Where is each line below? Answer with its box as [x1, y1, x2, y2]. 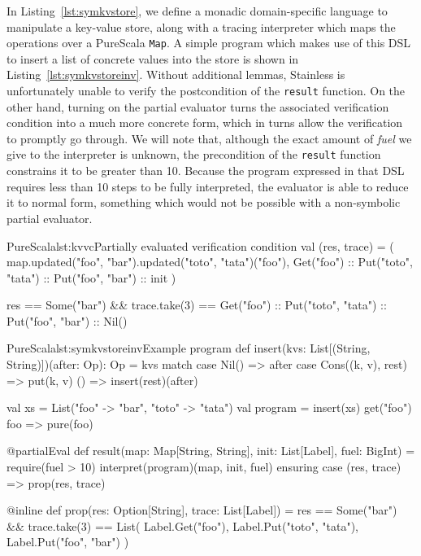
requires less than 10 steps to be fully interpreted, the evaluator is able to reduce [7, 177, 409, 195]
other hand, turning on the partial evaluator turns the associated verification [7, 98, 389, 115]
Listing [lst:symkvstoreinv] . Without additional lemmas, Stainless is [7, 66, 345, 83]
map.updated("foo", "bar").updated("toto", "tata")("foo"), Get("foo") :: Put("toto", [7, 253, 413, 270]
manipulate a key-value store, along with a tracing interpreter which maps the [7, 18, 396, 35]
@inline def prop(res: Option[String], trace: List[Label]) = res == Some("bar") [7, 501, 397, 519]
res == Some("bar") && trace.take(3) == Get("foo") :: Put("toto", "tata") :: [7, 296, 387, 313]
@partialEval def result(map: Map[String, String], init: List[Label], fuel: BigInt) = [7, 442, 415, 459]
